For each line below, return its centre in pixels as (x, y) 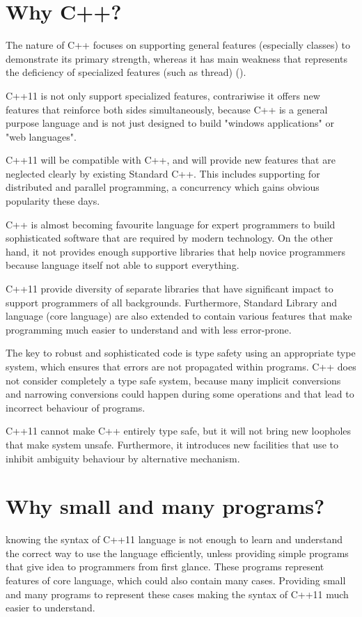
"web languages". (41, 136)
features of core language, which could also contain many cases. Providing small (176, 580)
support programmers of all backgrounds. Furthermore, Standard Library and (171, 302)
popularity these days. (53, 201)
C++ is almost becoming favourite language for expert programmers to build (171, 224)
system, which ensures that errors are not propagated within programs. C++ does (181, 366)
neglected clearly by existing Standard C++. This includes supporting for (163, 173)
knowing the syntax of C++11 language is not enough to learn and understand (174, 539)
